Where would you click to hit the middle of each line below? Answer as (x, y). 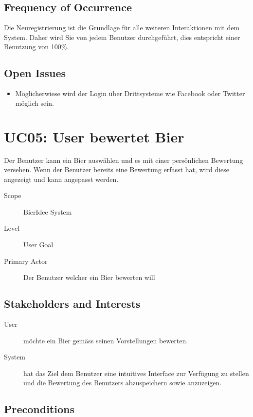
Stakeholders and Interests (72, 304)
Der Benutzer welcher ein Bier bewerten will (89, 277)
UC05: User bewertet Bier (94, 136)
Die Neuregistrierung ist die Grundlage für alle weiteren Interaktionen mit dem (122, 28)
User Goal (38, 245)
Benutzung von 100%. (36, 47)
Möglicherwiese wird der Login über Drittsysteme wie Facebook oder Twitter (130, 93)
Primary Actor (26, 261)
